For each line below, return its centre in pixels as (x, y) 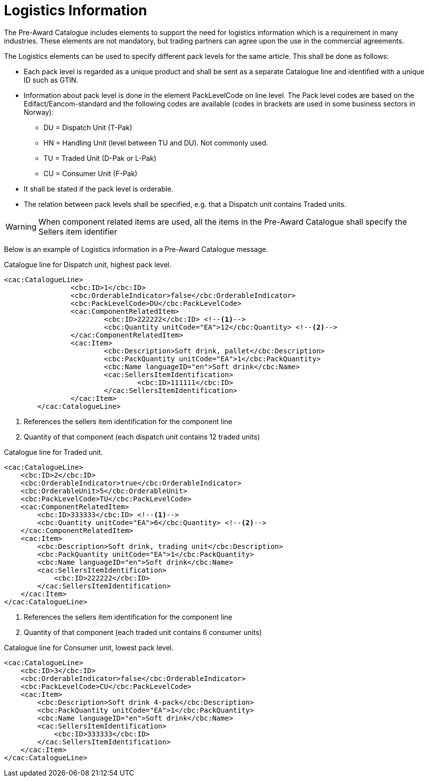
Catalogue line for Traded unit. (54, 452)
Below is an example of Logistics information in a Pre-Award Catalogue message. (136, 249)
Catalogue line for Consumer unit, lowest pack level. (89, 647)
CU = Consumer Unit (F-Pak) (90, 173)
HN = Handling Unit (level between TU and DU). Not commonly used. (156, 143)
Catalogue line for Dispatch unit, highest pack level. (88, 264)
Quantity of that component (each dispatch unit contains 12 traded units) (142, 437)
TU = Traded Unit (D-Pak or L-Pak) (100, 158)
